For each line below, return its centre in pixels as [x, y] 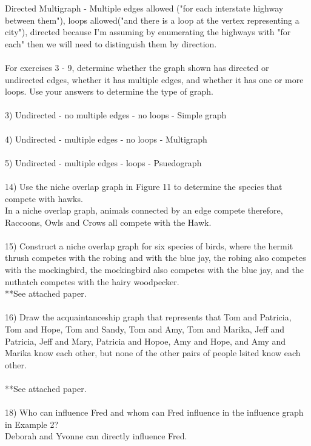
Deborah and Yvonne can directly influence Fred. [96, 436]
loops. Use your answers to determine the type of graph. [109, 91]
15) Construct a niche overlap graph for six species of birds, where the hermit [149, 245]
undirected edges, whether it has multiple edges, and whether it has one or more [154, 79]
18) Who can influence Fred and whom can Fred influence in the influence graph [154, 412]
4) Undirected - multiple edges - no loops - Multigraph [106, 139]
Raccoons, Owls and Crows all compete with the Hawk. [108, 222]
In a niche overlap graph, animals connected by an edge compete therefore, [144, 210]
